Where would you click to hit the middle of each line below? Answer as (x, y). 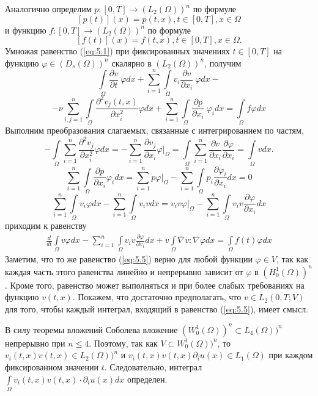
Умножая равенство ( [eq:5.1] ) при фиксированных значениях (117, 51)
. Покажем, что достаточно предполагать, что (157, 297)
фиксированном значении (52, 367)
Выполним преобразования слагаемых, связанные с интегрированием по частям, (154, 130)
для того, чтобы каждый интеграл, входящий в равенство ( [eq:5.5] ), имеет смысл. (157, 308)
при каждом (291, 355)
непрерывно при (35, 343)
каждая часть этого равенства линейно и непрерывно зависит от (124, 271)
